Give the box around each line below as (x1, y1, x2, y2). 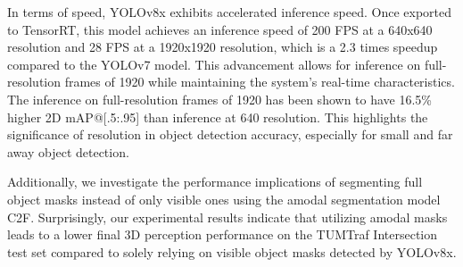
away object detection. (7, 142, 129, 161)
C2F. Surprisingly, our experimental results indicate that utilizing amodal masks (7, 207, 448, 226)
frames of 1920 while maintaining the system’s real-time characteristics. (64, 72, 455, 91)
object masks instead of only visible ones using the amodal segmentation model (7, 189, 441, 208)
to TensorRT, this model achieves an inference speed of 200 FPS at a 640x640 (7, 20, 433, 38)
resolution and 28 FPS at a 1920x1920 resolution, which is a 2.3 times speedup (7, 38, 438, 56)
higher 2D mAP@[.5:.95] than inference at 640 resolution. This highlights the (7, 107, 428, 126)
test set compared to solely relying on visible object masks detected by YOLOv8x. (7, 242, 457, 261)
